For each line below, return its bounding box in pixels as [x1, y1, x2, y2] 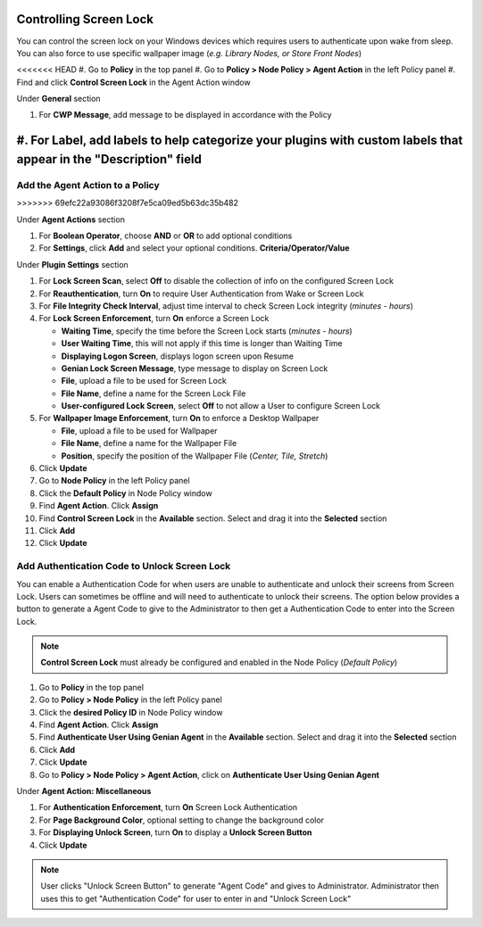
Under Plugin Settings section [16, 259, 129, 269]
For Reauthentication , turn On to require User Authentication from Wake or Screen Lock [38, 288, 364, 299]
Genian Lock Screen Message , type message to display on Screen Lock [61, 362, 328, 374]
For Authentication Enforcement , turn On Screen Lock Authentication [38, 802, 298, 813]
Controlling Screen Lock [16, 12, 154, 27]
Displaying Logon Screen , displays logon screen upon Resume [61, 351, 295, 361]
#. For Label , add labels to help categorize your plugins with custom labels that [16, 133, 463, 148]
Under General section [16, 94, 102, 104]
